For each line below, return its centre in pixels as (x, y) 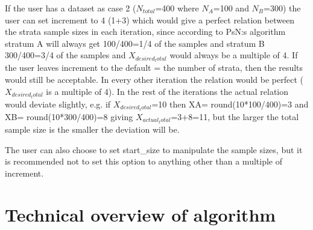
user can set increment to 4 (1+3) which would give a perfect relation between (150, 20)
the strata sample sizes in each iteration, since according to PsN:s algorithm (145, 32)
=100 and (231, 8)
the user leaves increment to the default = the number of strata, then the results (154, 68)
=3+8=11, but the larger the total (235, 116)
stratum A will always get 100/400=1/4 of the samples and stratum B (135, 43)
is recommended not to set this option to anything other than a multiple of (144, 161)
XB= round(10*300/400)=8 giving (69, 116)
